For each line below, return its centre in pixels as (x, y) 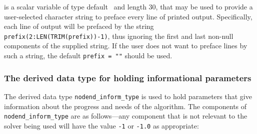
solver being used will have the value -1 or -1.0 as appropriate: (101, 125)
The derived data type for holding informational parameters (128, 77)
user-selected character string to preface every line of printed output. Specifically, (128, 16)
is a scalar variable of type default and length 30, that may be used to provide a (128, 6)
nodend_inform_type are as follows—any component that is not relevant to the (126, 116)
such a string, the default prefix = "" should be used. (88, 56)
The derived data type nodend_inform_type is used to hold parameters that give (128, 96)
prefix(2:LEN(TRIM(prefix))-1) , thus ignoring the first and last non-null (119, 36)
